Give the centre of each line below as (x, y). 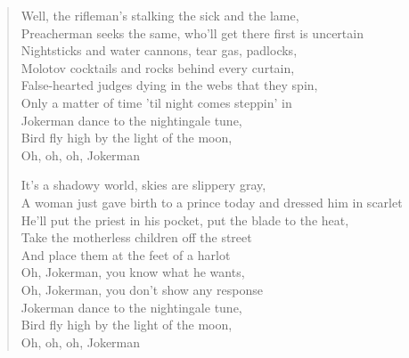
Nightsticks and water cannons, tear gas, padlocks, (159, 50)
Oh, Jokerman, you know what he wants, (133, 272)
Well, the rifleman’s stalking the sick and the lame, (160, 15)
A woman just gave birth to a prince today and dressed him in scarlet (212, 202)
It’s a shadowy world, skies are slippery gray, (143, 185)
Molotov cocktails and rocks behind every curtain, (158, 67)
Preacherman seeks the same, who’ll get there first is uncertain (192, 33)
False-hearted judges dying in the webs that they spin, (169, 85)
